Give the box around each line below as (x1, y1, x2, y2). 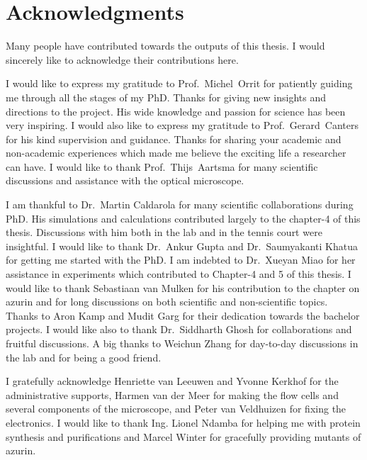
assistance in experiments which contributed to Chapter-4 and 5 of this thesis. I (6, 267, 351, 281)
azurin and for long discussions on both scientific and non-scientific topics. (6, 294, 328, 309)
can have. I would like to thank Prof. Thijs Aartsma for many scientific (6, 159, 318, 174)
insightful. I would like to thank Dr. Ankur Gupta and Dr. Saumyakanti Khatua (6, 238, 358, 253)
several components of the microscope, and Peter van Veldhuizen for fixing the (6, 401, 346, 416)
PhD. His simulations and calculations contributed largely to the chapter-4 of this (6, 211, 361, 225)
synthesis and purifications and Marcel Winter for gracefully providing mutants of (6, 429, 361, 444)
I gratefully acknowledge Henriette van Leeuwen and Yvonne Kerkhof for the (6, 374, 339, 388)
